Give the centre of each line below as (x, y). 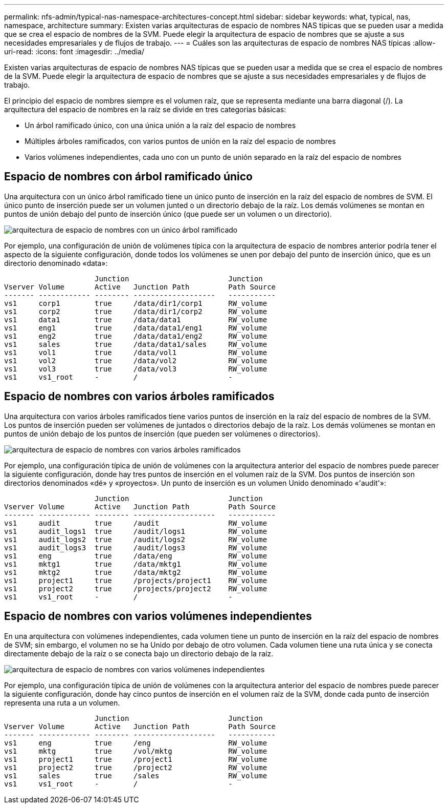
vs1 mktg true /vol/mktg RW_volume (136, 751)
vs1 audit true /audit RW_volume (136, 523)
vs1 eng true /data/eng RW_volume (136, 556)
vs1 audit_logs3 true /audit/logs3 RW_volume (136, 547)
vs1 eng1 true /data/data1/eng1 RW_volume (136, 328)
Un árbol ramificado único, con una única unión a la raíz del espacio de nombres (160, 125)
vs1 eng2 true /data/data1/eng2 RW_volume (136, 336)
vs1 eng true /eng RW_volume (136, 743)
